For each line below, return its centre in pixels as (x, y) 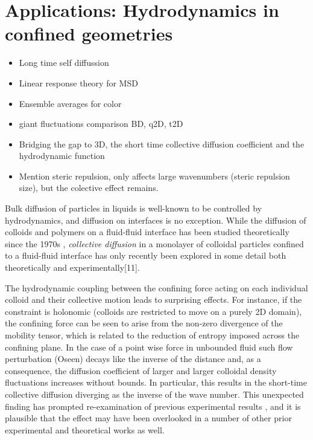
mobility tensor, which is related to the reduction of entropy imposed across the (152, 335)
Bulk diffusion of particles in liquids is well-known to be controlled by (134, 208)
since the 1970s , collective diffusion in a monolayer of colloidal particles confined (154, 243)
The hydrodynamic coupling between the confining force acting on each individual (156, 287)
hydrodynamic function (62, 156)
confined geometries (89, 34)
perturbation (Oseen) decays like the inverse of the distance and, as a (133, 359)
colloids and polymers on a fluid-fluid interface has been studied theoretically (147, 232)
